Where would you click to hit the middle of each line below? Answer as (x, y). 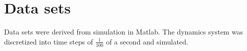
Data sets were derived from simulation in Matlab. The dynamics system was (124, 32)
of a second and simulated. (147, 41)
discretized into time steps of (49, 41)
